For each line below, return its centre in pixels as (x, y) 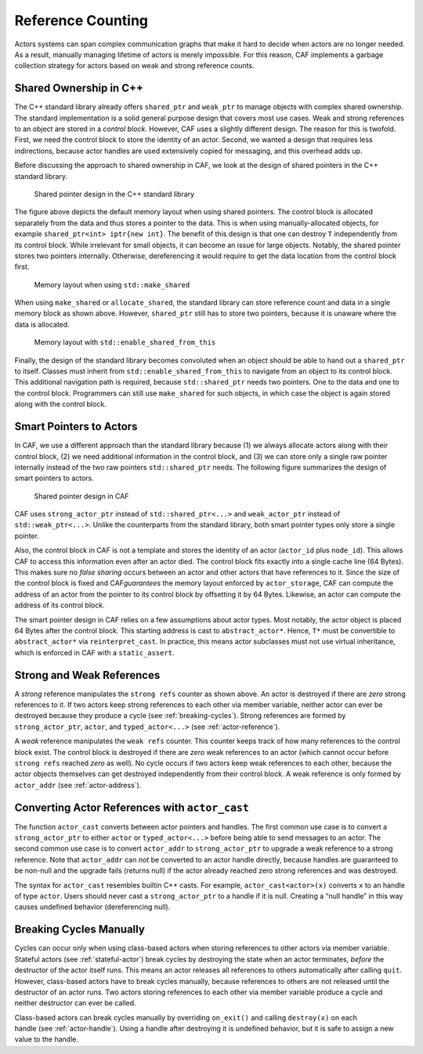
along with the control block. (61, 404)
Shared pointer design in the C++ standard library (114, 194)
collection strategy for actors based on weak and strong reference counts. (134, 66)
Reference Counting (81, 20)
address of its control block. (60, 605)
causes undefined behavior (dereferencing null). (92, 907)
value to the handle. (46, 1039)
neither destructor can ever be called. (75, 1003)
